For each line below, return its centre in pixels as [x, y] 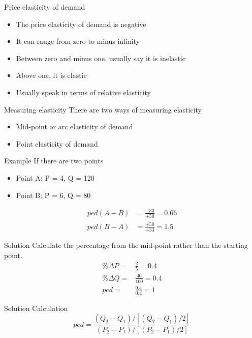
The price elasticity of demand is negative [81, 24]
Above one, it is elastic [51, 75]
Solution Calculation [36, 308]
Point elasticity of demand [57, 143]
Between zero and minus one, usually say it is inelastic [101, 58]
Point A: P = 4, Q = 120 [55, 177]
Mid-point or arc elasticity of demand [74, 126]
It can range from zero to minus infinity [78, 41]
